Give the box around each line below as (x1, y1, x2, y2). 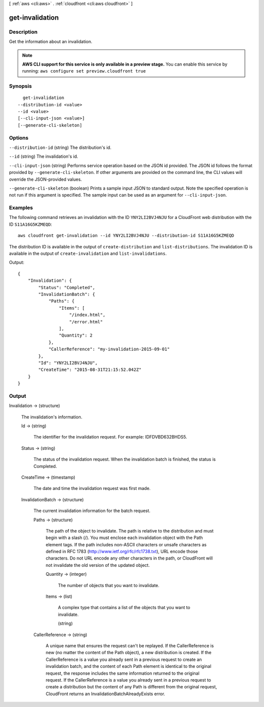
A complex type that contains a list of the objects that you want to (58, 605, 191, 610)
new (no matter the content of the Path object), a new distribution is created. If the (45, 650, 212, 656)
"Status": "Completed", (38, 285, 95, 290)
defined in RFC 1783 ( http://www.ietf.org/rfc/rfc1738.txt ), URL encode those (45, 549, 198, 555)
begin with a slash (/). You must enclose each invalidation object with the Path (45, 535, 203, 541)
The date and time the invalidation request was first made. (33, 486, 151, 491)
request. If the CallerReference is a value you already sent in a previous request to (45, 677, 211, 683)
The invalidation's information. (21, 414, 83, 420)
